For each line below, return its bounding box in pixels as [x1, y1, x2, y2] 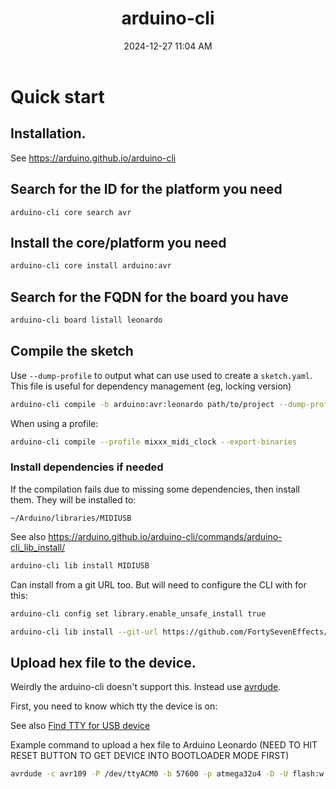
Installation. [10, 125, 87, 142]
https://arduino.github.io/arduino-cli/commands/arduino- [48, 530, 283, 542]
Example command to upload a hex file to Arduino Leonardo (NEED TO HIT [10, 739, 318, 751]
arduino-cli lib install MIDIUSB [10, 560, 150, 571]
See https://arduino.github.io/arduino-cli [10, 152, 177, 164]
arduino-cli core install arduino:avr [10, 261, 172, 271]
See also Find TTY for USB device [10, 720, 151, 732]
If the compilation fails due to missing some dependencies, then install [10, 483, 300, 495]
